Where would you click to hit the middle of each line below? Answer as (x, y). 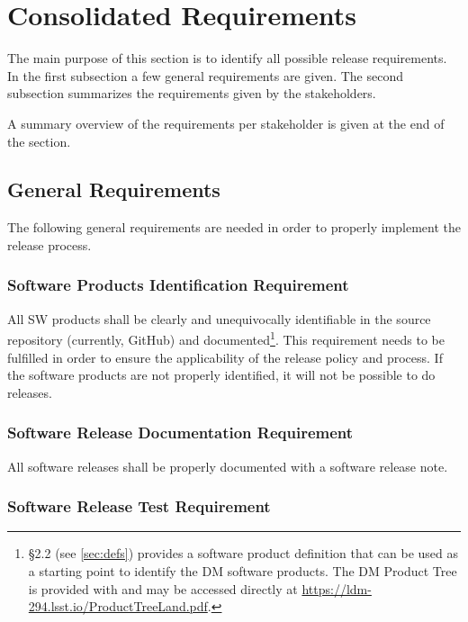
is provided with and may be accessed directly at (163, 588)
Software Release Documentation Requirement (180, 433)
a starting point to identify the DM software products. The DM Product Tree (243, 570)
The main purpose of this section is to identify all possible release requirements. (227, 58)
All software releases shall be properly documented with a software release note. (228, 466)
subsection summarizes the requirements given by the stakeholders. (192, 93)
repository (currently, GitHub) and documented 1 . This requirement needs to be (226, 338)
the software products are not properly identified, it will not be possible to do (221, 375)
